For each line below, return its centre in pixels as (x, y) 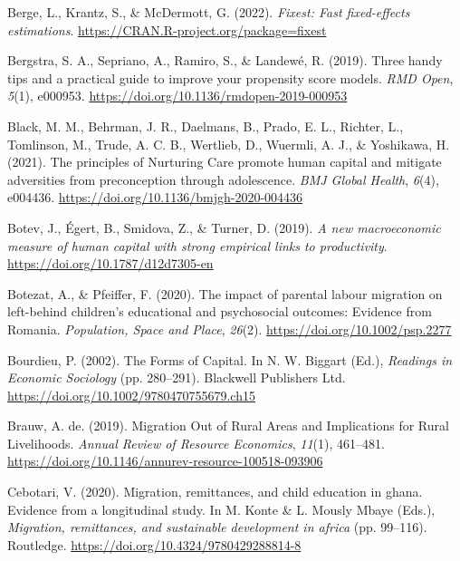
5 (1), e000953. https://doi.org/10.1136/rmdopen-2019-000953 (177, 96)
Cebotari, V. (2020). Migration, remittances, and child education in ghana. (215, 492)
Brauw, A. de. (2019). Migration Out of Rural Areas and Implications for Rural (228, 426)
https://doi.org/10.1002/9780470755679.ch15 (131, 395)
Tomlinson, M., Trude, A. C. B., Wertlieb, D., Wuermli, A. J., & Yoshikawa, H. (229, 144)
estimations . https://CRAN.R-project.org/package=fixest (167, 29)
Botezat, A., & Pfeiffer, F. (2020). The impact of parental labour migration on (225, 293)
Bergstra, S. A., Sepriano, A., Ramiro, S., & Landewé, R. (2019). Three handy (225, 60)
